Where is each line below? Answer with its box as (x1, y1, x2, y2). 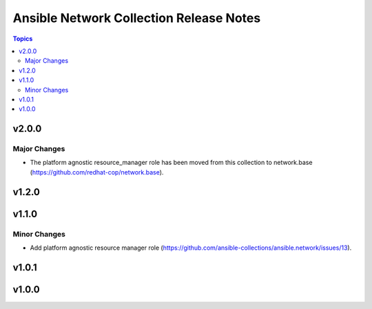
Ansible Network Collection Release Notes (12, 10, 261, 26)
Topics (12, 34, 33, 43)
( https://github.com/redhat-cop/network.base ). (30, 168, 164, 176)
